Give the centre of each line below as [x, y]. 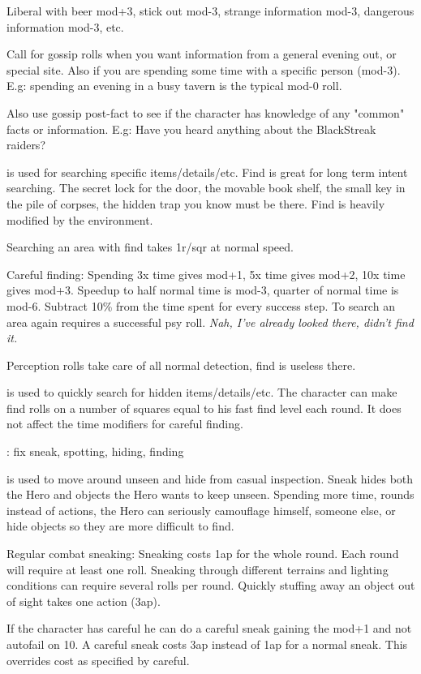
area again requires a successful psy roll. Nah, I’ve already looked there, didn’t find [210, 322]
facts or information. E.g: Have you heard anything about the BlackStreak [191, 129]
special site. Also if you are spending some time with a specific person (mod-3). [204, 69]
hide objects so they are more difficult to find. [120, 526]
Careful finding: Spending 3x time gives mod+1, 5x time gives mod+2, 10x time [206, 274]
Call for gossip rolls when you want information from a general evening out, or [202, 54]
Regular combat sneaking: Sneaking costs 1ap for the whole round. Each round [203, 554]
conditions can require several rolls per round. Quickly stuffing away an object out [211, 585]
